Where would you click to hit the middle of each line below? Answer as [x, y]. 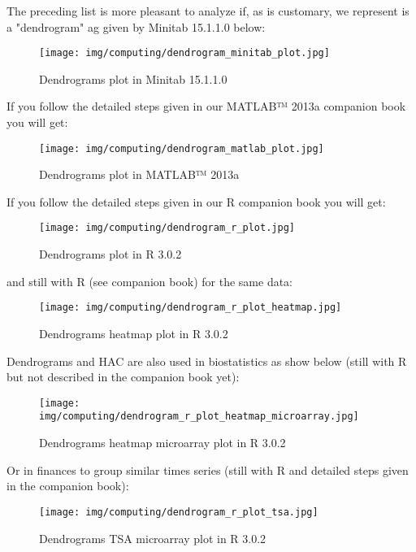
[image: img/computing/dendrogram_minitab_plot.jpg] [184, 53]
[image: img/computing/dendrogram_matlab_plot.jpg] [182, 148]
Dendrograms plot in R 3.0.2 [110, 254]
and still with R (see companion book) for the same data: [150, 281]
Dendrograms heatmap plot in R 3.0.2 [134, 333]
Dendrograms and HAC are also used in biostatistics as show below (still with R [207, 361]
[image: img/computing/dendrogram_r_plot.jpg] [167, 228]
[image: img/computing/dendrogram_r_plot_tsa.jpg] [179, 512]
